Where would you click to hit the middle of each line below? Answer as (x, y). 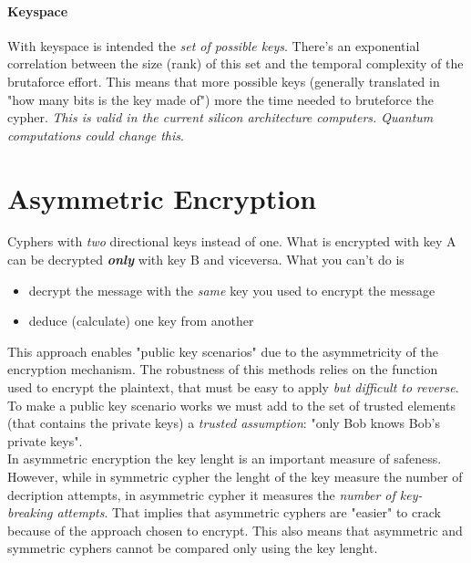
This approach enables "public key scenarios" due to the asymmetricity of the (223, 351)
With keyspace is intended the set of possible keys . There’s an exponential (214, 45)
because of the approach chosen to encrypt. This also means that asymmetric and (235, 530)
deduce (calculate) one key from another (141, 321)
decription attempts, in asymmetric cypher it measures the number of (201, 494)
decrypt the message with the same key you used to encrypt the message (232, 290)
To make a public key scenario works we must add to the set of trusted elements (232, 405)
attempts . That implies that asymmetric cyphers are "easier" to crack (249, 512)
